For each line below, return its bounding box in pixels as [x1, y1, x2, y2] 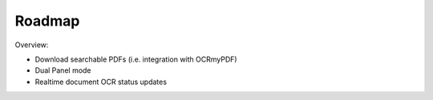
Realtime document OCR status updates [34, 77, 168, 86]
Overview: [14, 40, 49, 50]
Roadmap [14, 12, 80, 30]
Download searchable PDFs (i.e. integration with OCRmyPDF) [34, 54, 237, 64]
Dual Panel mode [34, 66, 91, 75]
